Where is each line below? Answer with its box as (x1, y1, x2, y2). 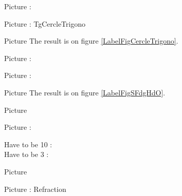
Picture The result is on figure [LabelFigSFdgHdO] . (4, 87, 165, 97)
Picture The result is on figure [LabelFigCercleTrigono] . (4, 35, 178, 46)
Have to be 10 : (4, 139, 52, 149)
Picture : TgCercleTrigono (4, 18, 85, 29)
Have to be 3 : (4, 149, 49, 160)
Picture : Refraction (4, 183, 66, 194)
